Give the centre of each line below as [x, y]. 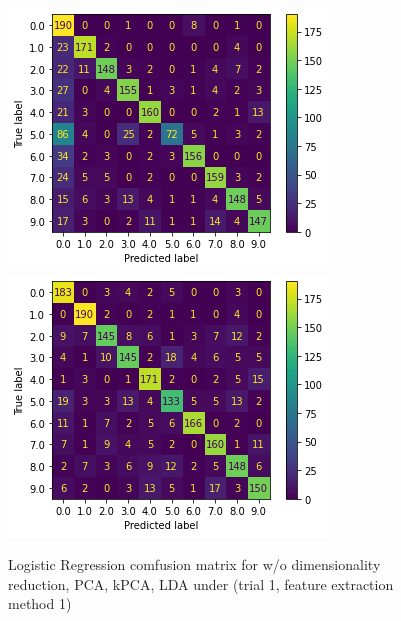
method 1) [40, 603]
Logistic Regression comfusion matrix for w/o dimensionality [194, 564]
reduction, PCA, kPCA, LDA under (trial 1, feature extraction [201, 583]
